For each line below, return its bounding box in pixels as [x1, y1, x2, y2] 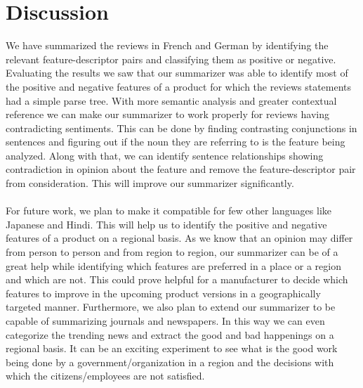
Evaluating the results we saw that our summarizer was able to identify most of [6, 65, 348, 80]
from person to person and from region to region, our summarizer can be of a [6, 245, 338, 259]
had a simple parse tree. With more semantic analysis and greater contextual [6, 93, 337, 108]
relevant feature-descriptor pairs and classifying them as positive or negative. [6, 51, 336, 66]
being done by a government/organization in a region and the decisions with [6, 354, 334, 369]
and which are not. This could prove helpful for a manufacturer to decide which [6, 272, 348, 287]
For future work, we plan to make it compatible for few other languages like [6, 203, 332, 218]
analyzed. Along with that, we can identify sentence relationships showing [6, 148, 324, 162]
